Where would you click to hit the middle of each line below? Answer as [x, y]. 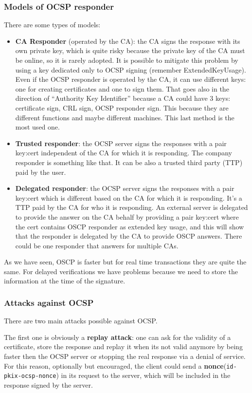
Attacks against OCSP [49, 302]
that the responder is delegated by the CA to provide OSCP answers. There [129, 236]
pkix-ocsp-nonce [30, 376]
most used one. [37, 127]
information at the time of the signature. [65, 281]
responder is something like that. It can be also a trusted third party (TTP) [129, 162]
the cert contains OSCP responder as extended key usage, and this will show [130, 226]
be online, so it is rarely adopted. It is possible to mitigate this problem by [127, 60]
